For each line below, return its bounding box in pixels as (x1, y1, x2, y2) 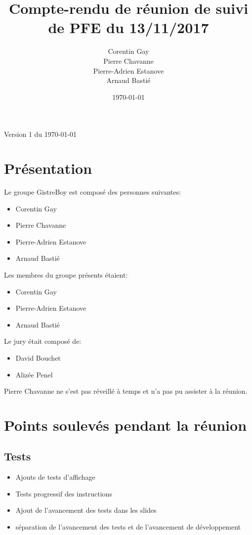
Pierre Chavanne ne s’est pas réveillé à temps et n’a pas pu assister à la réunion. (4, 386, 248, 396)
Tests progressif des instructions (15, 488, 112, 498)
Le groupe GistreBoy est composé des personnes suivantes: (4, 187, 181, 197)
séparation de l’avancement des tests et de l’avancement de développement (15, 522, 241, 532)
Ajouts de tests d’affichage (15, 472, 95, 482)
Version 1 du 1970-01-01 (4, 129, 77, 139)
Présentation (4, 158, 92, 178)
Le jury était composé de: (4, 336, 82, 346)
